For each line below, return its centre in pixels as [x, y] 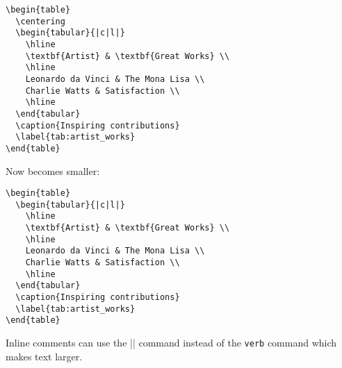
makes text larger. [44, 356]
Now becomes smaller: [53, 170]
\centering [40, 21]
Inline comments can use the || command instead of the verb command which [171, 342]
